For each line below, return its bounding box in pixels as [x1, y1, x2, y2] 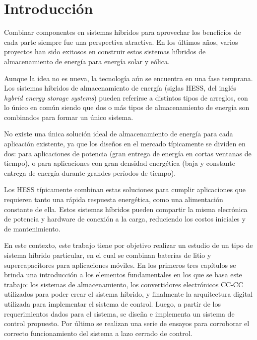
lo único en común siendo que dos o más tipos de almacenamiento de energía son [4, 102, 250, 113]
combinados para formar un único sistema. [4, 112, 133, 122]
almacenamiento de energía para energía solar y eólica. [4, 56, 170, 66]
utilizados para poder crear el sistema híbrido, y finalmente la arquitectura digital [4, 289, 253, 299]
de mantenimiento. [4, 223, 61, 233]
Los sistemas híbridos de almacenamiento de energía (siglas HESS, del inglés [4, 83, 236, 93]
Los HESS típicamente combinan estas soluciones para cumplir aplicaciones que [4, 184, 246, 195]
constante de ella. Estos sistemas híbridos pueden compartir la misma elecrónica [4, 204, 248, 214]
